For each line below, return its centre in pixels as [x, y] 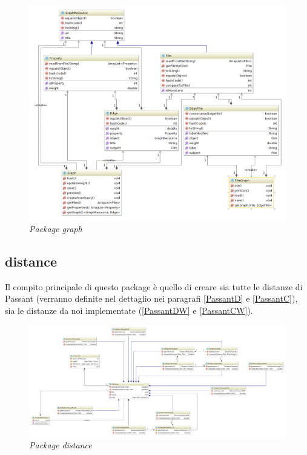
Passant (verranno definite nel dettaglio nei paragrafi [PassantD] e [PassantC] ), [151, 298]
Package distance [61, 445]
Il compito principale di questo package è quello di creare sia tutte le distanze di [154, 286]
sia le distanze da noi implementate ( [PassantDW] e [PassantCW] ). [129, 310]
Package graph [56, 228]
